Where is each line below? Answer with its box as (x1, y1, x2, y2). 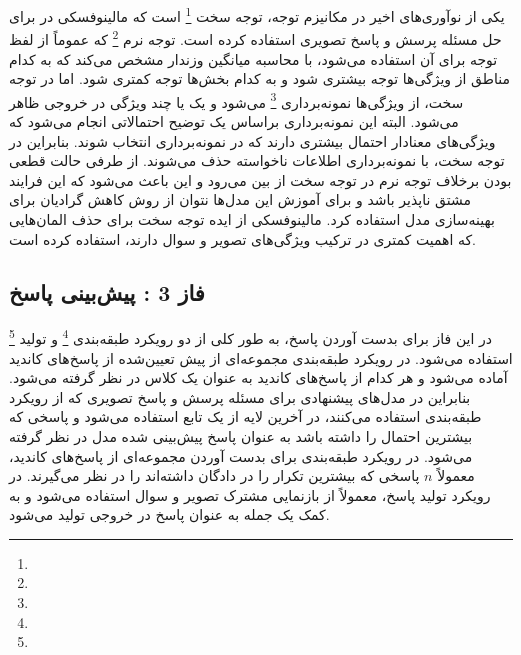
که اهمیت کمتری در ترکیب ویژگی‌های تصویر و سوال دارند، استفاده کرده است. (9, 228, 477, 249)
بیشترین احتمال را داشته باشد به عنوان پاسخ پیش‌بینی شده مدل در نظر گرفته (9, 425, 473, 446)
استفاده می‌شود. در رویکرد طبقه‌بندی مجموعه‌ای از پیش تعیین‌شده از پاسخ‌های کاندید (9, 347, 513, 368)
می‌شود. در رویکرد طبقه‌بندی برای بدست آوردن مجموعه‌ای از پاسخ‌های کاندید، (9, 445, 473, 466)
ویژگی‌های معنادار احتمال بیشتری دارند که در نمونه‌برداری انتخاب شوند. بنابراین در (9, 130, 496, 151)
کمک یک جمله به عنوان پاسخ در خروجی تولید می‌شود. (9, 504, 330, 525)
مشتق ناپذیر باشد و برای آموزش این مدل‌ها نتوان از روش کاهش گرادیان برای (9, 189, 471, 210)
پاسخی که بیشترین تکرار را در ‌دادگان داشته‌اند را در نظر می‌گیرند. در (9, 465, 420, 486)
